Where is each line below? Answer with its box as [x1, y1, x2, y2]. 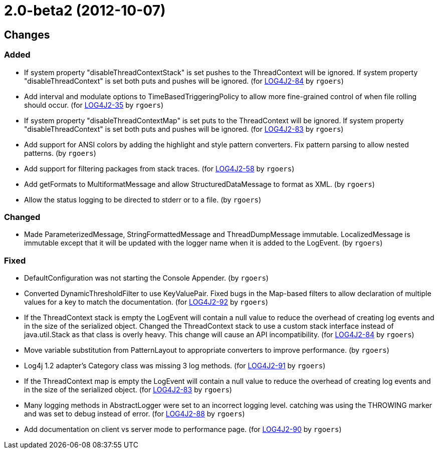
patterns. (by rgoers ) [24, 148, 96, 157]
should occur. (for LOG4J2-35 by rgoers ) [24, 100, 163, 109]
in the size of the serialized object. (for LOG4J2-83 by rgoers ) [24, 385, 232, 394]
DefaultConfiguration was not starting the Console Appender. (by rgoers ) [24, 274, 269, 283]
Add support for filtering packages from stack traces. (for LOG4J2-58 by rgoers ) [24, 164, 295, 173]
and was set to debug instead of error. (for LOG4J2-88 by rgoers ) [24, 409, 245, 418]
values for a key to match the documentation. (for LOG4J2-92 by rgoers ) [24, 298, 268, 307]
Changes [4, 28, 50, 41]
